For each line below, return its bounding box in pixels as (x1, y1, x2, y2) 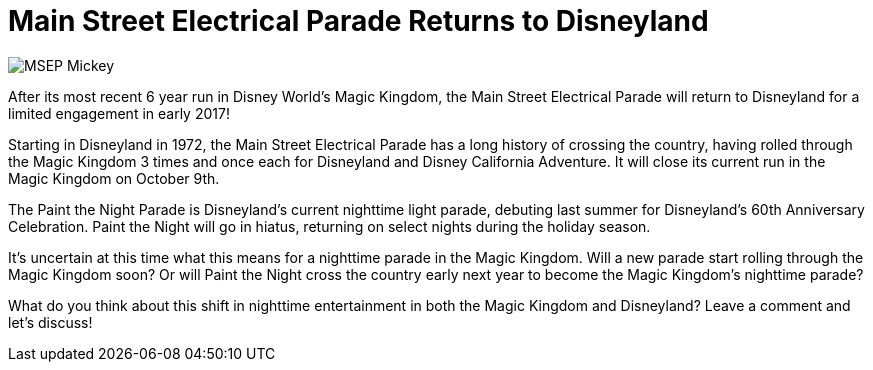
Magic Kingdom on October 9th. (8, 169, 220, 187)
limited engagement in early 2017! (8, 104, 230, 122)
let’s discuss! (8, 313, 93, 331)
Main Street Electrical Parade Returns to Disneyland (8, 4, 709, 38)
